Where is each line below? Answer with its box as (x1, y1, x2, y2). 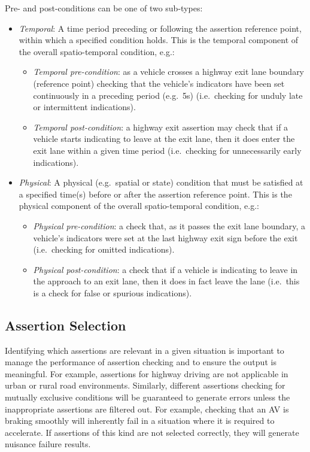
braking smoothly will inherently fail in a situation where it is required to (5, 414, 275, 427)
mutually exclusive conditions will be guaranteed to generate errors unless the (5, 391, 290, 404)
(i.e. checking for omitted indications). (33, 243, 175, 256)
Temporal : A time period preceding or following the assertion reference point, (19, 22, 302, 34)
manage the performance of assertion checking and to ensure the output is (5, 356, 276, 368)
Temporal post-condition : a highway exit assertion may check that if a (33, 120, 288, 133)
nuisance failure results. (5, 438, 91, 450)
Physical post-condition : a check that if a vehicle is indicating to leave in (33, 263, 298, 275)
